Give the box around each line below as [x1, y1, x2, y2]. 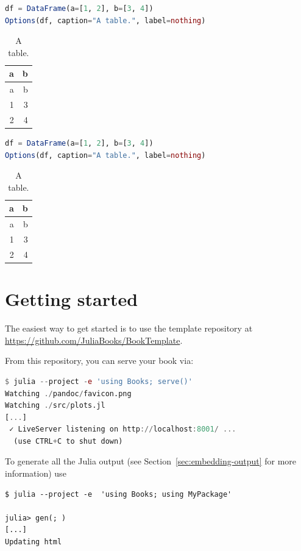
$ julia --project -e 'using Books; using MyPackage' [5, 489, 232, 499]
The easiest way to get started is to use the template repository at [5, 322, 253, 335]
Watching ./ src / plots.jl [5, 401, 105, 410]
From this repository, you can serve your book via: [5, 354, 194, 367]
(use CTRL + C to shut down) [13, 436, 123, 446]
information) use [5, 467, 66, 480]
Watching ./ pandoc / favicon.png [5, 389, 132, 398]
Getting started [5, 286, 138, 311]
